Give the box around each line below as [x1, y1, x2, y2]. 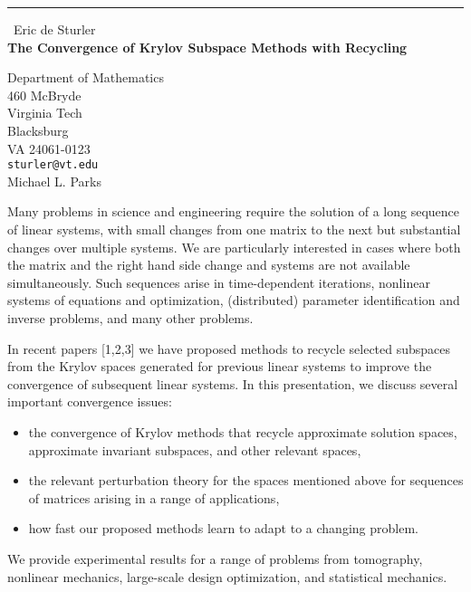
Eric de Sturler [14, 20, 96, 38]
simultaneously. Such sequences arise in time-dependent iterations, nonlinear [7, 272, 430, 291]
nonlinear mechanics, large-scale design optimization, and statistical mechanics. [7, 567, 447, 586]
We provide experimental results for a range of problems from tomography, [7, 549, 423, 568]
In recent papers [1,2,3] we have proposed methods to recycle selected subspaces [7, 339, 451, 358]
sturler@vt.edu [7, 158, 99, 172]
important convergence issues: [7, 392, 172, 411]
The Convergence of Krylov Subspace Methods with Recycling [7, 37, 408, 56]
